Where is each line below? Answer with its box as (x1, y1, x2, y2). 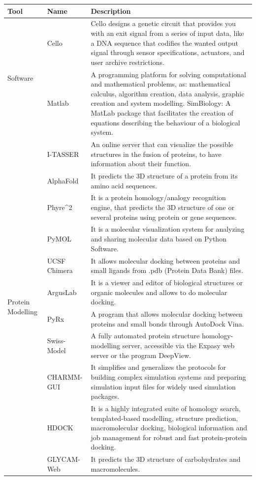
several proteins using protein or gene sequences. (91, 211, 237, 222)
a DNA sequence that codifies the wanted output (91, 37, 238, 48)
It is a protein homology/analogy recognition (91, 192, 226, 203)
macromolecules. (91, 463, 140, 474)
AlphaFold (47, 175, 79, 185)
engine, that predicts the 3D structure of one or (91, 202, 234, 212)
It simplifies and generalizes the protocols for (91, 362, 226, 372)
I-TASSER (47, 149, 79, 159)
